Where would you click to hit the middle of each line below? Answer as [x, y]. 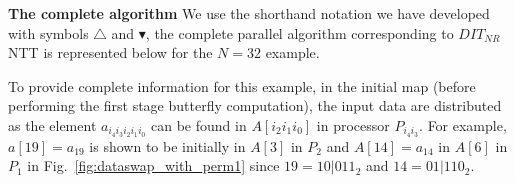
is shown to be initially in [167, 145]
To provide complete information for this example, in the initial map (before [242, 85]
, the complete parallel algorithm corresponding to [299, 32]
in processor [353, 124]
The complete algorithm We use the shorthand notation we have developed [249, 13]
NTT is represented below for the [110, 52]
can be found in [199, 124]
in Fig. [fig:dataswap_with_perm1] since [153, 165]
